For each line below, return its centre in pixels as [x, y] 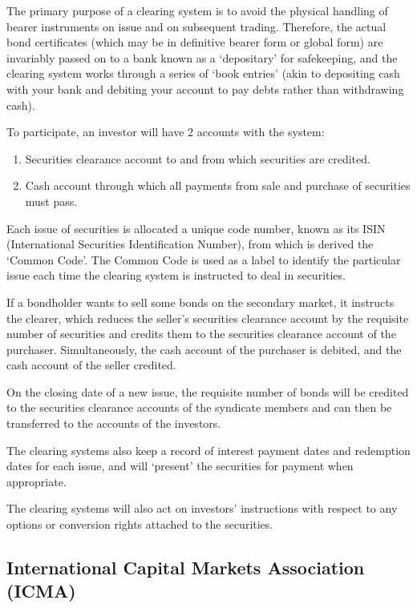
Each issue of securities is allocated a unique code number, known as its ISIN [196, 228]
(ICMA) [41, 591]
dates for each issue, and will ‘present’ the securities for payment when [180, 466]
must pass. [51, 201]
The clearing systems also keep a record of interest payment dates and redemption [208, 450]
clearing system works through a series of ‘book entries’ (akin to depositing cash [203, 73]
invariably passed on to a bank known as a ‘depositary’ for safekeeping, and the [202, 57]
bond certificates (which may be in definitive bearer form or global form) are [195, 42]
